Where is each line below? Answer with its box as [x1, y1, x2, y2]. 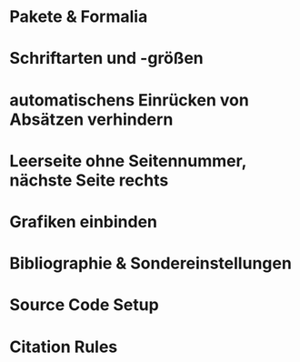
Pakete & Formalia [9, 6, 148, 27]
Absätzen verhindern [9, 109, 174, 129]
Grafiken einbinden [9, 211, 157, 232]
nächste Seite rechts [9, 170, 169, 190]
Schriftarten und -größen [9, 48, 205, 69]
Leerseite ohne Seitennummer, [9, 150, 247, 171]
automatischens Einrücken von [9, 89, 250, 110]
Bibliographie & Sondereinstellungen [9, 253, 293, 274]
